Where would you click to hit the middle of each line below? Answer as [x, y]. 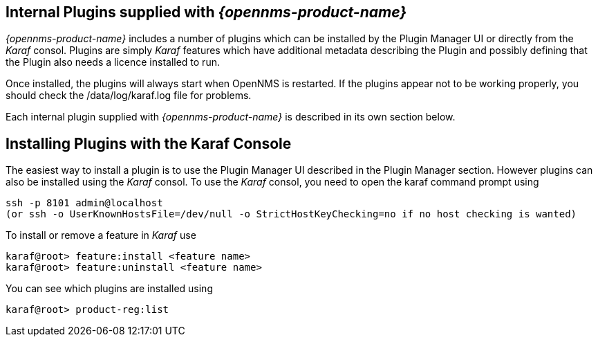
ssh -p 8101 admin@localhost [84, 203]
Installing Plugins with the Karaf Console [149, 143]
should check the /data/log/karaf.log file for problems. [129, 96]
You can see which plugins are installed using [109, 289]
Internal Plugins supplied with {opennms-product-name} [206, 12]
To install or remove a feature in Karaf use [101, 235]
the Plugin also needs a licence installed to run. [113, 62]
